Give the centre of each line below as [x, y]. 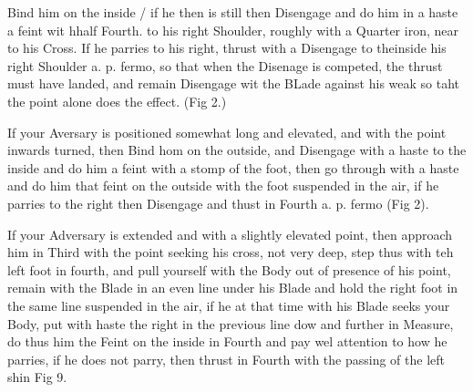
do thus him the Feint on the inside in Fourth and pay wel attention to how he [227, 341]
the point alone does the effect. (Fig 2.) [117, 101]
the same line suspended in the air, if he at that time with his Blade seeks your [229, 305]
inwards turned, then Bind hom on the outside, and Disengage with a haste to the [237, 150]
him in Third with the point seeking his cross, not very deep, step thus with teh [231, 252]
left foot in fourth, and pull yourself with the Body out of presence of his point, [229, 269]
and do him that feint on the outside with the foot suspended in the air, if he [223, 186]
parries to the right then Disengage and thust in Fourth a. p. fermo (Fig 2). [218, 203]
